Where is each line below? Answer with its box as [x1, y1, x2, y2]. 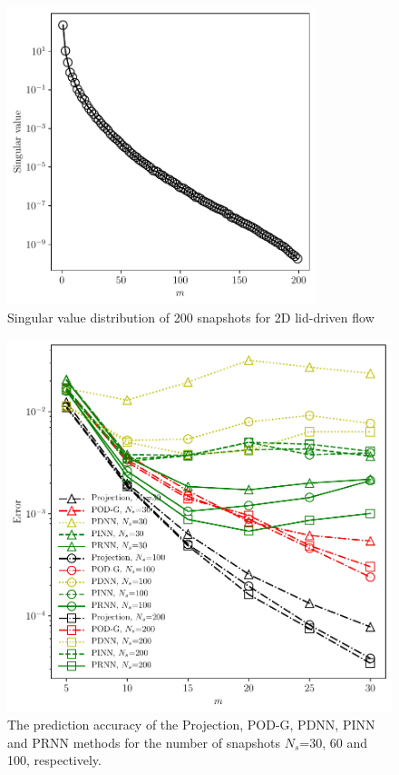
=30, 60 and [299, 732, 368, 751]
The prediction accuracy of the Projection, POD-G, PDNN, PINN [7, 715, 375, 734]
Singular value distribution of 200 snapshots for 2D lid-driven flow [7, 307, 375, 326]
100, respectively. [7, 750, 102, 770]
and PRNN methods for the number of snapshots [7, 732, 281, 751]
